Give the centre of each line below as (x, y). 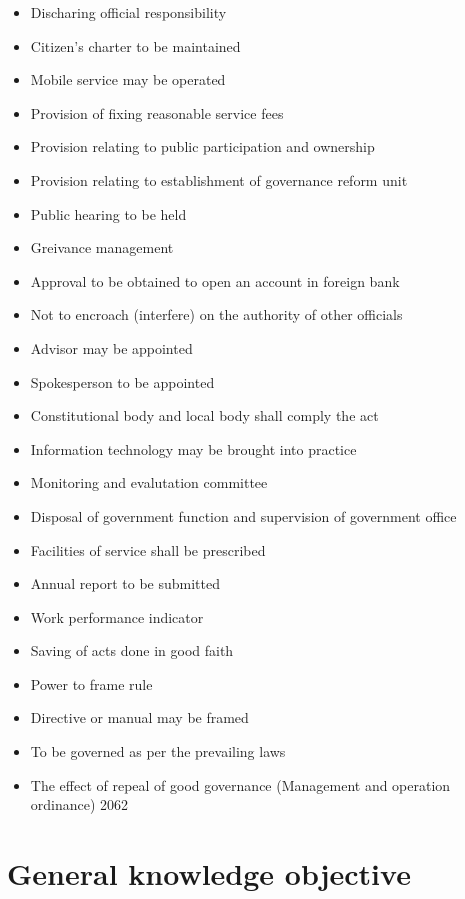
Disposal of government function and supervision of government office (243, 515)
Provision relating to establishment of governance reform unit (219, 179)
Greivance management (102, 247)
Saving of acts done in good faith (132, 650)
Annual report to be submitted (125, 583)
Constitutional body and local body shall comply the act (204, 415)
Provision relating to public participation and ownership (202, 146)
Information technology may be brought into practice (193, 448)
